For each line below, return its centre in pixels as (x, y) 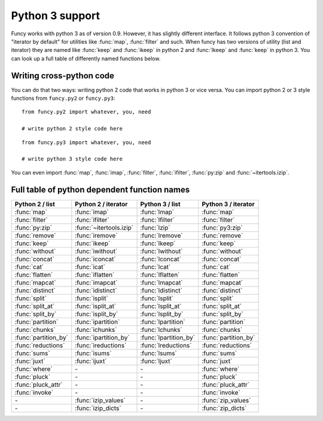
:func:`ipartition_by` (102, 337)
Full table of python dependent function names (100, 189)
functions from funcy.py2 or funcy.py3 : (63, 98)
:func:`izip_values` (100, 400)
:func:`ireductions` (101, 345)
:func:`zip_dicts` (224, 408)
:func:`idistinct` (96, 290)
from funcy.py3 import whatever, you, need (86, 142)
